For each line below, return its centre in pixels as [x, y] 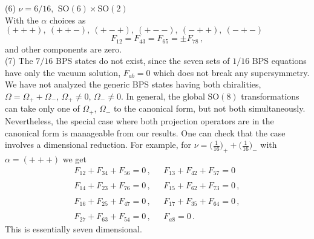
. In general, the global [163, 96]
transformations [270, 96]
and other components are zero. [64, 49]
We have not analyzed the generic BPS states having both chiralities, [133, 84]
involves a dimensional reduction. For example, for [98, 145]
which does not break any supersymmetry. [231, 72]
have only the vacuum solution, [63, 72]
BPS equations [279, 61]
